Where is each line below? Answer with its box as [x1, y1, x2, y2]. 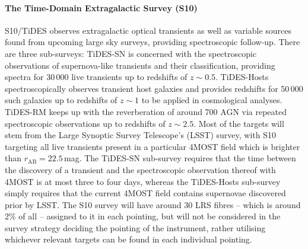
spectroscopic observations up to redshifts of [5, 117, 166, 129]
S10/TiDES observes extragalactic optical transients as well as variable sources [5, 24, 291, 36]
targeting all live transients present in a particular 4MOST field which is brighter [5, 140, 300, 152]
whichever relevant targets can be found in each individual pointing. [5, 233, 252, 245]
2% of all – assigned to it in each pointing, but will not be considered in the [5, 210, 281, 222]
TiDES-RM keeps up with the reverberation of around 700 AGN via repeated [5, 105, 287, 117]
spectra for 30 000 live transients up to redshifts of [5, 71, 188, 83]
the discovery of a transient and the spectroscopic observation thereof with [5, 163, 276, 175]
